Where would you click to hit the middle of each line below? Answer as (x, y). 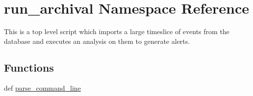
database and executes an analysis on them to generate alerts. (97, 41)
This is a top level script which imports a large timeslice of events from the (117, 31)
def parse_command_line (42, 87)
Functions (29, 67)
